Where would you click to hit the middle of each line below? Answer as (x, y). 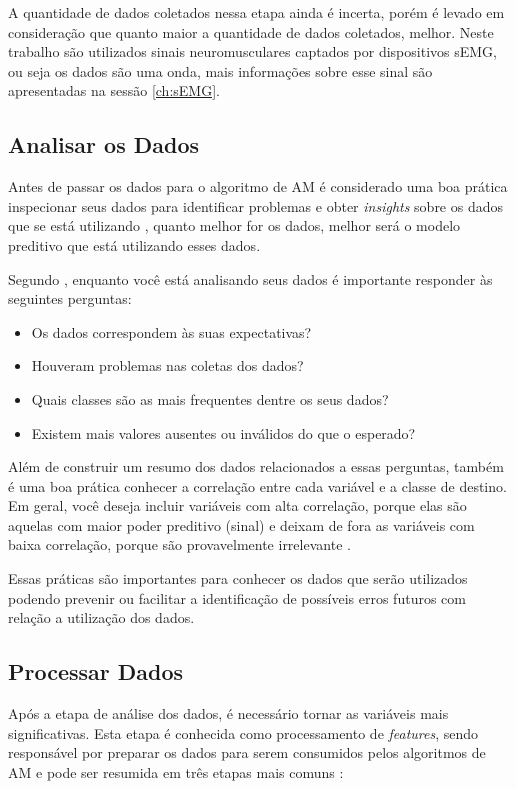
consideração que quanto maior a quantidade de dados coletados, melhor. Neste (251, 31)
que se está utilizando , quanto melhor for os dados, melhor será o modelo (234, 225)
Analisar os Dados (104, 144)
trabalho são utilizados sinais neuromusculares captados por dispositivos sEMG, (252, 51)
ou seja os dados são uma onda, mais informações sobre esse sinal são (220, 70)
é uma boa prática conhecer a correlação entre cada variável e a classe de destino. (257, 485)
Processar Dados (96, 671)
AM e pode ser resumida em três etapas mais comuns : (176, 771)
